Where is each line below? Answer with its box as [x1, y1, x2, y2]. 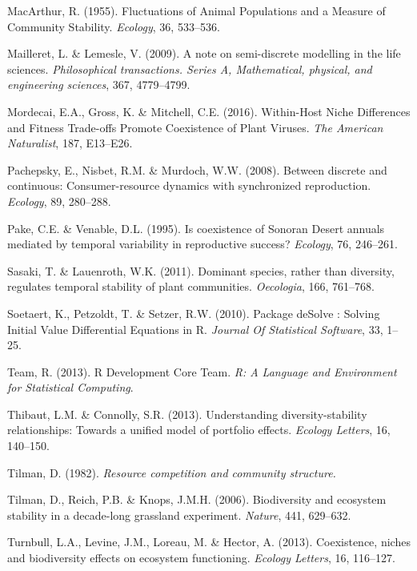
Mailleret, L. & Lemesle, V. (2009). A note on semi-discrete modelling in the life [7, 45, 401, 62]
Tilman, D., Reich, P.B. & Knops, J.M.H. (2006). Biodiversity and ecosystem [7, 491, 387, 508]
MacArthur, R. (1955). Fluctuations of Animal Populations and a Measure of [7, 2, 386, 18]
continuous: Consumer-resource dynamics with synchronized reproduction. [7, 177, 371, 194]
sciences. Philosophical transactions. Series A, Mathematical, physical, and [7, 60, 372, 77]
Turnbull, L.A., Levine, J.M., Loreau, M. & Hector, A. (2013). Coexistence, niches [7, 533, 411, 550]
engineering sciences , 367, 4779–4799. [7, 76, 190, 93]
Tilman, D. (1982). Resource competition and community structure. [7, 464, 336, 481]
